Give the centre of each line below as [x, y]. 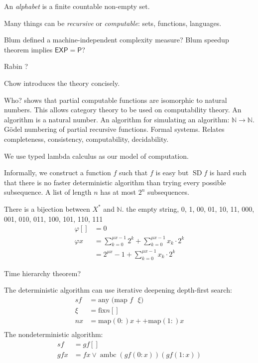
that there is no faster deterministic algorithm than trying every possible [115, 182]
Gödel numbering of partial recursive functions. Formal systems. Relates [114, 129]
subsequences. [168, 192]
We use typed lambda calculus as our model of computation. [96, 156]
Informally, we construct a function [58, 173]
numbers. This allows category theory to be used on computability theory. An [123, 110]
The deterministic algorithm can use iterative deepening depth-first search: [118, 290]
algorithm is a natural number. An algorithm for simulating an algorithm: [117, 119]
